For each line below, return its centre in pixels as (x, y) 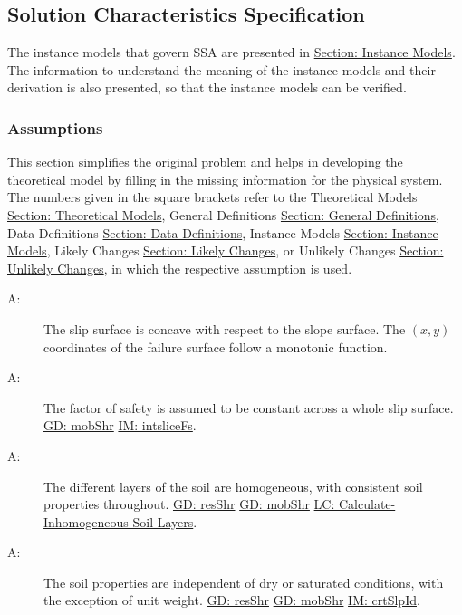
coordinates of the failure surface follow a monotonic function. (216, 346)
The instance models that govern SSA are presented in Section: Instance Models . (231, 52)
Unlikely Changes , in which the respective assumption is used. (180, 268)
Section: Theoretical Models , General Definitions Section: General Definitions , (223, 214)
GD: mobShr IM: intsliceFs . (120, 425)
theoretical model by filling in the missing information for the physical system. (225, 179)
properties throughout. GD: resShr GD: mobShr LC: (189, 504)
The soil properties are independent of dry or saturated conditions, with (244, 582)
